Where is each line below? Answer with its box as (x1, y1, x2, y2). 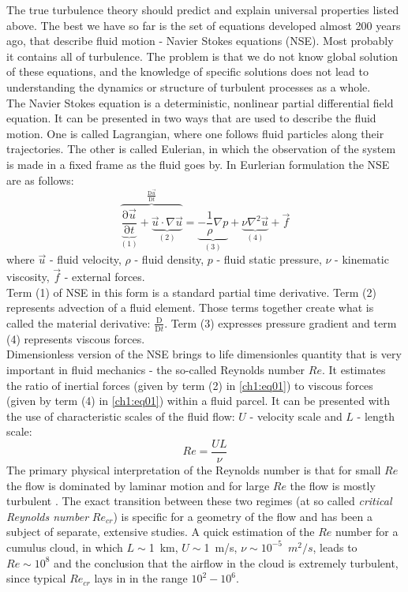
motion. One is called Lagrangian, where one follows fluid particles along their (6, 125, 384, 141)
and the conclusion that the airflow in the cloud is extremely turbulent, (54, 554, 399, 571)
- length (357, 407, 395, 424)
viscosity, (6, 268, 50, 285)
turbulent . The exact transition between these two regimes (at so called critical (6, 493, 392, 509)
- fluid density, (134, 251, 204, 268)
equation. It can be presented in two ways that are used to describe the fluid (6, 110, 376, 126)
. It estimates (321, 361, 386, 377)
